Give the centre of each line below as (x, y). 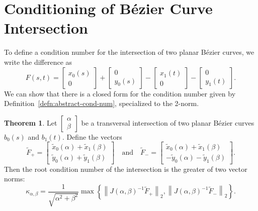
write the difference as (38, 62)
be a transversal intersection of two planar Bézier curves (168, 122)
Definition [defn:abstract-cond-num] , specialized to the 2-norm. (102, 103)
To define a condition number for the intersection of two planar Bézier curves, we (129, 52)
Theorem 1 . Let (31, 122)
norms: (15, 179)
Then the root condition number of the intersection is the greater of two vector (126, 169)
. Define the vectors (92, 136)
